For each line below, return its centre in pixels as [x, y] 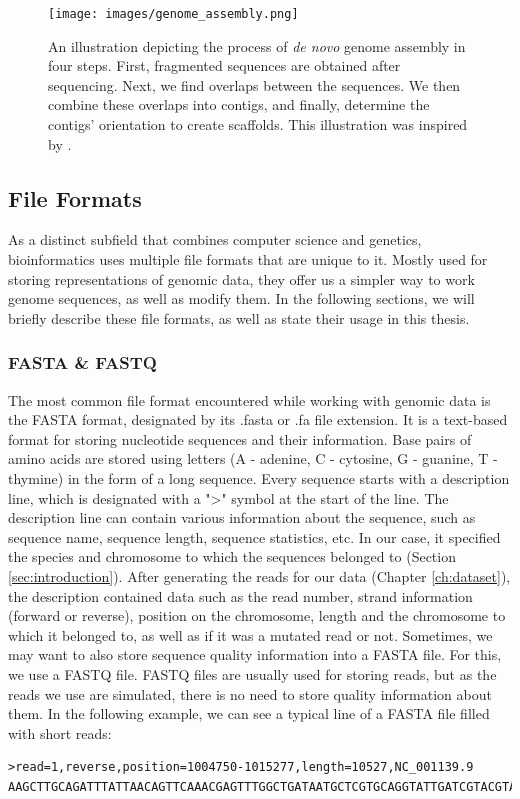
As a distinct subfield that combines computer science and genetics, [215, 239]
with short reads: [60, 732]
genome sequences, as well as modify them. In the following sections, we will [241, 298]
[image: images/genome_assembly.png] [173, 14]
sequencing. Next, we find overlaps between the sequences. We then [254, 84]
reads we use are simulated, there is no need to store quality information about [250, 693]
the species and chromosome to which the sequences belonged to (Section [232, 556]
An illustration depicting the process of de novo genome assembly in [257, 45]
